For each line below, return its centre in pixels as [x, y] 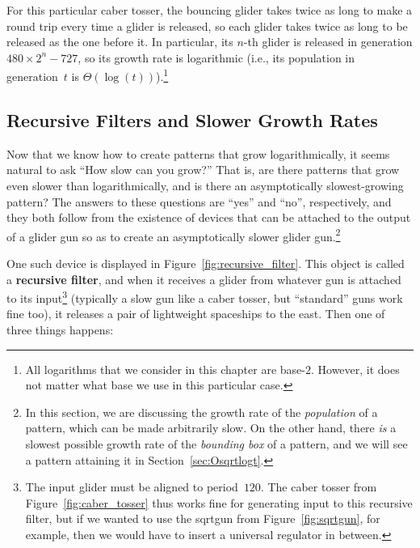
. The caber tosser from [319, 487]
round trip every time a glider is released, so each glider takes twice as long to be [207, 25]
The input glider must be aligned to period [132, 487]
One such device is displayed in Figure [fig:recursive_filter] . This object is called [206, 263]
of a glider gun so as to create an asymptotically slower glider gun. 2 [174, 235]
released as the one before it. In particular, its [120, 42]
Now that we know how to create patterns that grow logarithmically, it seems [198, 153]
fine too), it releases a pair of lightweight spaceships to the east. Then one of [196, 314]
